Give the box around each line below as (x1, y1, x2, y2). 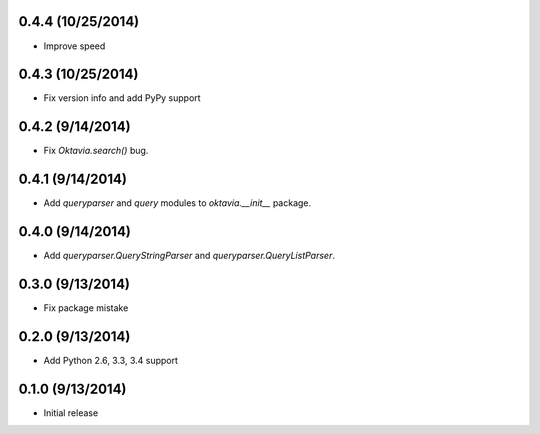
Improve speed (43, 40, 106, 52)
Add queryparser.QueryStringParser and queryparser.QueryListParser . (43, 250, 335, 262)
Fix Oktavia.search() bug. (43, 145, 149, 157)
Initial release (43, 406, 99, 419)
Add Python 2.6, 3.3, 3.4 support (43, 354, 179, 366)
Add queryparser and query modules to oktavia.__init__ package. (43, 197, 312, 209)
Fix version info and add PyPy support (43, 92, 201, 104)
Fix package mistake (43, 302, 129, 314)
